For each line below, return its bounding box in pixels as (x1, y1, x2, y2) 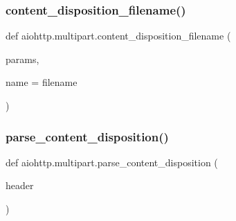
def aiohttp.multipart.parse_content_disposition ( (6, 154, 218, 169)
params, (6, 51, 39, 66)
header (6, 178, 34, 193)
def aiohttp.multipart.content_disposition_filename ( (6, 28, 231, 43)
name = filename (6, 75, 78, 89)
